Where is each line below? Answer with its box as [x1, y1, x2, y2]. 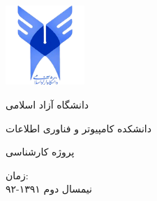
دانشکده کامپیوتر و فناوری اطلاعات [6, 120, 151, 135]
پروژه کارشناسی [6, 144, 75, 159]
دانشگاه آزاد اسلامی [6, 97, 89, 111]
